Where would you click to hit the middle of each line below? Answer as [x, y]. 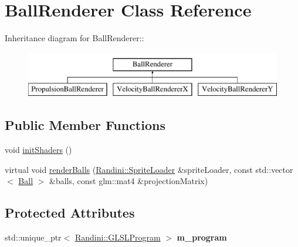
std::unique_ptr [33, 237]
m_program [202, 237]
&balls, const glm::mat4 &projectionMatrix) [129, 181]
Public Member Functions [85, 125]
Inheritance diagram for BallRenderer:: [74, 38]
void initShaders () [38, 150]
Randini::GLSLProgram [118, 237]
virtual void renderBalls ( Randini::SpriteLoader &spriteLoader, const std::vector [149, 169]
